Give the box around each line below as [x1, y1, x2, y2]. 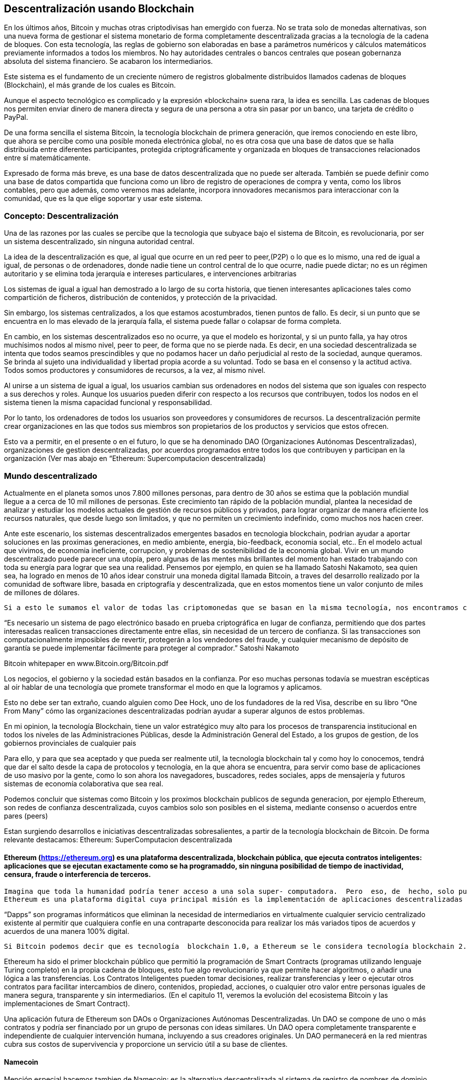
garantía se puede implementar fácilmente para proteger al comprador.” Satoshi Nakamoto [4, 643, 299, 652]
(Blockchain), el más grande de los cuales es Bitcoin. [4, 81, 176, 90]
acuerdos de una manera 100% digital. [4, 927, 130, 936]
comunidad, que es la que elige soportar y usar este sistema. [4, 194, 203, 203]
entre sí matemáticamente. [4, 154, 91, 162]
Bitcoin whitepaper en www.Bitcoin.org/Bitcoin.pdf [4, 659, 169, 668]
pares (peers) [4, 811, 48, 820]
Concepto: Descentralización [4, 210, 119, 221]
